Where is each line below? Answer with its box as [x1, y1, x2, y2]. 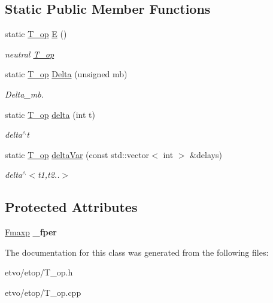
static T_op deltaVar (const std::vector [5, 148, 150, 160]
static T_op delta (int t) [5, 108, 96, 120]
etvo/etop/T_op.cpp [5, 286, 81, 298]
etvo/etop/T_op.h [5, 266, 73, 278]
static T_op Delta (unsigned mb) [5, 68, 128, 80]
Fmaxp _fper [5, 226, 57, 238]
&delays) [190, 148, 222, 160]
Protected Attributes [5, 198, 138, 216]
